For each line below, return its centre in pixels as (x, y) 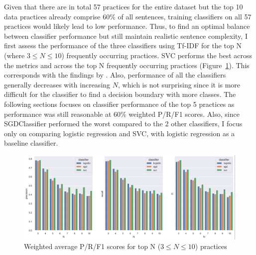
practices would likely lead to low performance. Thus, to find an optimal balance (127, 26)
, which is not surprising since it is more (179, 84)
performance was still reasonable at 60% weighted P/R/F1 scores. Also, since (122, 114)
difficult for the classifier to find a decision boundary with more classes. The (120, 94)
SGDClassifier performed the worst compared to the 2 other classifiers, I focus (123, 124)
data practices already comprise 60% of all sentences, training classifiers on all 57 (128, 16)
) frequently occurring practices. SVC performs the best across (157, 55)
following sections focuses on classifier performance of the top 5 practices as (119, 104)
